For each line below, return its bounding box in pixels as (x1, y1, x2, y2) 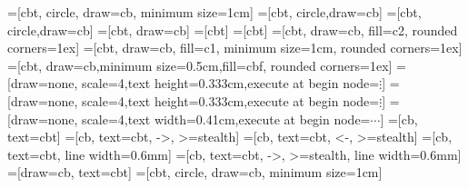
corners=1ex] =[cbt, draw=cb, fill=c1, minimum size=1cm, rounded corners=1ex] (7, 38, 463, 57)
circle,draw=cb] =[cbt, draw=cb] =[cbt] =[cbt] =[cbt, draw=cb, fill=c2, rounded (7, 20, 458, 39)
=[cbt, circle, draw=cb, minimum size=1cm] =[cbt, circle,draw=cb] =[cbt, (7, 3, 422, 21)
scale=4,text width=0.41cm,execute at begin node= (82, 109, 371, 128)
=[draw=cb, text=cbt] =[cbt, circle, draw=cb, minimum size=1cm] (7, 163, 383, 182)
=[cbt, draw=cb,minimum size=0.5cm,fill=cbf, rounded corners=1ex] (7, 55, 393, 74)
